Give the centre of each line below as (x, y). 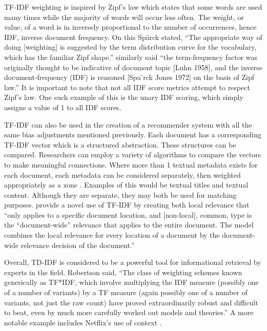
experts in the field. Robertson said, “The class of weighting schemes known (123, 272)
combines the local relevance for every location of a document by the (112, 235)
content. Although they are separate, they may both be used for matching (120, 194)
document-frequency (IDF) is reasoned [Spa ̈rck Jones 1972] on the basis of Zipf (129, 77)
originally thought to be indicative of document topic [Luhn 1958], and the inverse (133, 67)
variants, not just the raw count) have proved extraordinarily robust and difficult (131, 302)
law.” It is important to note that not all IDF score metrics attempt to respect (127, 87)
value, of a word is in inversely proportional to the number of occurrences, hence (130, 27)
